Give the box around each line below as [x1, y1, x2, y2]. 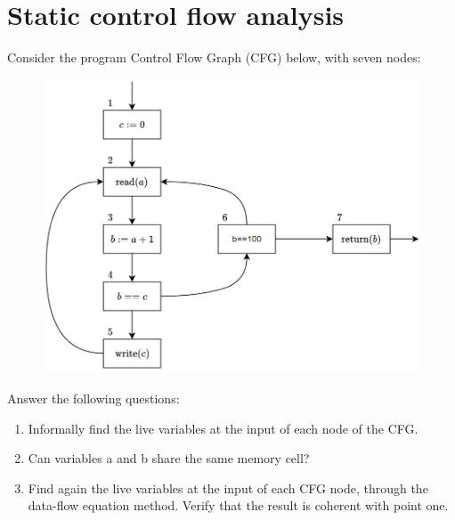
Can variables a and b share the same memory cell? [28, 449, 310, 467]
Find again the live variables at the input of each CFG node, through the [28, 478, 428, 497]
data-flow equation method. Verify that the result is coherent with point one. [28, 496, 449, 515]
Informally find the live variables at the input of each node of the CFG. [28, 418, 418, 437]
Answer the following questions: [7, 388, 180, 407]
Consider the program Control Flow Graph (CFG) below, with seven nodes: [7, 48, 421, 67]
